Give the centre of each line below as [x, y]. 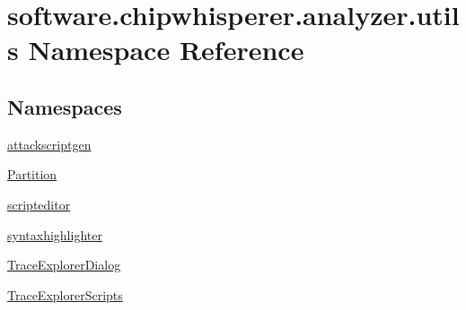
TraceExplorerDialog [64, 265]
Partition [32, 174]
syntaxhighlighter [55, 234]
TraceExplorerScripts [65, 294]
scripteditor [39, 204]
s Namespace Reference [156, 50]
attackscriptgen [49, 144]
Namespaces [65, 106]
